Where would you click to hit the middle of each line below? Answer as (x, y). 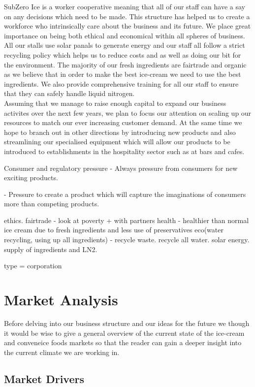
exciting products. (31, 177)
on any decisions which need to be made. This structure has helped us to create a (127, 16)
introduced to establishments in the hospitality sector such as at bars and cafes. (124, 151)
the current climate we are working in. (62, 352)
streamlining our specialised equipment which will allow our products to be (117, 142)
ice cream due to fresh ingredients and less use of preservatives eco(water (114, 230)
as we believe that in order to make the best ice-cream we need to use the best (123, 74)
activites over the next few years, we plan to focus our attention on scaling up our (128, 113)
